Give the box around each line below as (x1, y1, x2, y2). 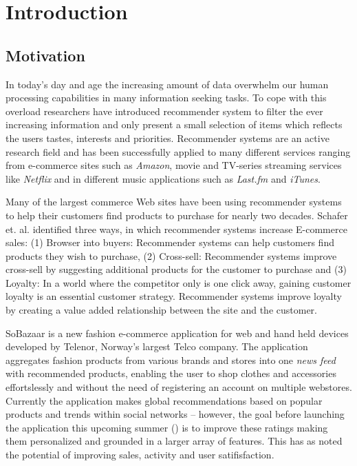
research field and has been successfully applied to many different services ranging (6, 144, 351, 159)
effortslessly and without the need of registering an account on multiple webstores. (6, 380, 352, 394)
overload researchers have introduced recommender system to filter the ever (6, 103, 323, 118)
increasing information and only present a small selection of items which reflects (6, 117, 343, 132)
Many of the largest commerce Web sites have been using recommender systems (6, 194, 342, 209)
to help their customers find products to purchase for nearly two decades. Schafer (6, 207, 348, 222)
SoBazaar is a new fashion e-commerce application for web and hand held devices (6, 325, 349, 340)
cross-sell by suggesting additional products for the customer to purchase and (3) (6, 262, 347, 276)
